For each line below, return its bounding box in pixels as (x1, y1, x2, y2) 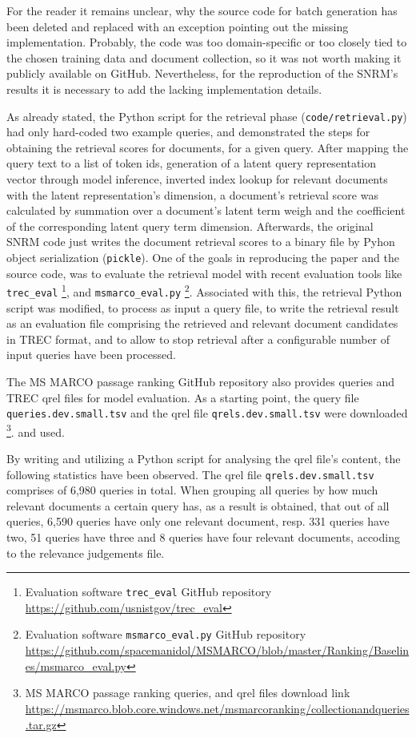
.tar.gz (25, 716, 57, 732)
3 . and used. (6, 421, 65, 440)
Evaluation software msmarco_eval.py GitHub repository (25, 626, 306, 643)
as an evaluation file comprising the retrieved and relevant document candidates (6, 315, 398, 332)
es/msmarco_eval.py (25, 657, 126, 674)
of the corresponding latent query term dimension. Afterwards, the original (6, 217, 374, 234)
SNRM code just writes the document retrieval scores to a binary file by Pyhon (6, 233, 395, 250)
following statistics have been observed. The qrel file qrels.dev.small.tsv (6, 466, 374, 482)
